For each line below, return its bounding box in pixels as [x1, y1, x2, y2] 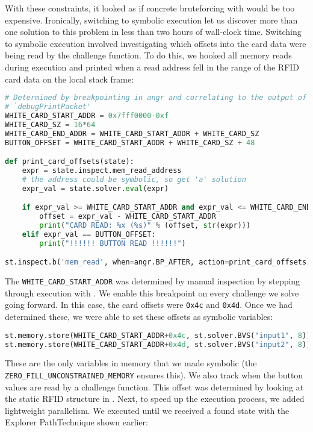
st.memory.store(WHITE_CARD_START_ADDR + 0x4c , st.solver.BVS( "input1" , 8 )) [5, 331, 311, 340]
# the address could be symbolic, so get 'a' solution [22, 175, 246, 184]
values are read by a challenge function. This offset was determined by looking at [5, 380, 304, 393]
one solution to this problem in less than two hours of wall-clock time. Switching [5, 25, 302, 38]
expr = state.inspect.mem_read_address [22, 166, 182, 175]
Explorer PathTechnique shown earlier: [5, 416, 148, 428]
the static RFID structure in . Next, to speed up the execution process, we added [5, 392, 305, 405]
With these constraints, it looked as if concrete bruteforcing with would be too [5, 2, 295, 14]
